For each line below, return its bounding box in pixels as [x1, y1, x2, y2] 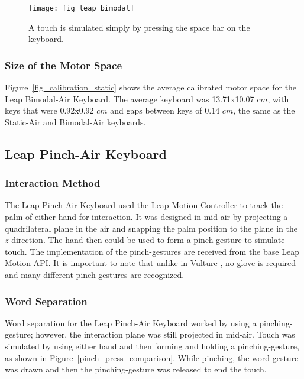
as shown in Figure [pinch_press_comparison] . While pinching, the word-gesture [5, 351, 299, 364]
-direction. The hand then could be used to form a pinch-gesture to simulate [8, 234, 285, 246]
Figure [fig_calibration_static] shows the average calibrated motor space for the [5, 81, 297, 93]
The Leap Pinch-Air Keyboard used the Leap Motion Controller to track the [5, 199, 283, 211]
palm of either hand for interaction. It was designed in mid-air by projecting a [5, 210, 288, 223]
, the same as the [233, 104, 295, 116]
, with [267, 92, 289, 105]
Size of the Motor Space [5, 57, 122, 72]
